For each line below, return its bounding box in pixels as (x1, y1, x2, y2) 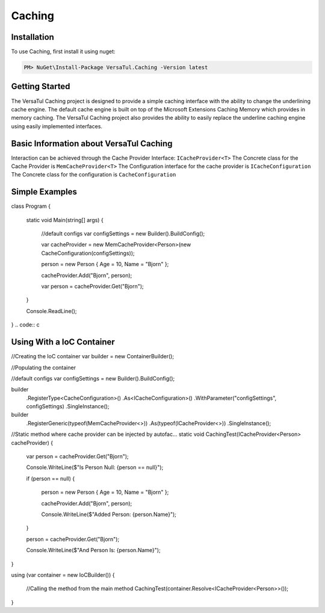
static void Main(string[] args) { (26, 216, 104, 223)
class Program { (11, 202, 51, 210)
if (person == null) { (26, 475, 75, 482)
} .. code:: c (11, 321, 40, 328)
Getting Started (11, 81, 70, 92)
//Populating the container (11, 364, 76, 371)
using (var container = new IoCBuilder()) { (11, 571, 115, 578)
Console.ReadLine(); (26, 307, 77, 314)
